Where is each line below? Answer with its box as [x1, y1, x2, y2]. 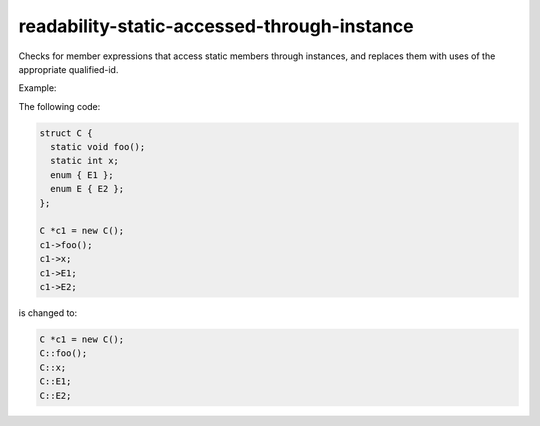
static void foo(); [50, 141, 146, 153]
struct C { [39, 127, 93, 139]
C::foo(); [39, 348, 88, 359]
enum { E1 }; [50, 169, 114, 180]
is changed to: [18, 306, 78, 319]
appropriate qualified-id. [18, 63, 119, 75]
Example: [18, 82, 57, 94]
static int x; [50, 155, 120, 167]
